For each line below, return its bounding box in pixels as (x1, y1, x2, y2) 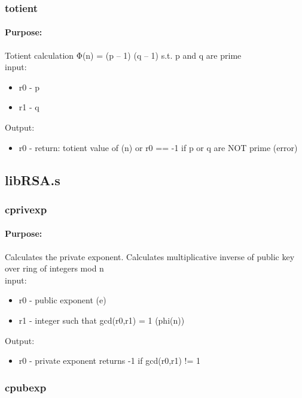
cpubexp (5, 379, 47, 394)
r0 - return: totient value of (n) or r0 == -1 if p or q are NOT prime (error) (19, 141, 298, 153)
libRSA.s (5, 170, 60, 189)
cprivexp (5, 201, 47, 216)
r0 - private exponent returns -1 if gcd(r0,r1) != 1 (19, 354, 201, 367)
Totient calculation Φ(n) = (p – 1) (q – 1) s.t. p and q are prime (5, 49, 242, 61)
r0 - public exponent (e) (19, 294, 106, 306)
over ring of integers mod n (5, 262, 104, 275)
